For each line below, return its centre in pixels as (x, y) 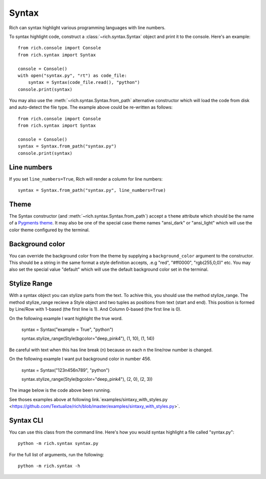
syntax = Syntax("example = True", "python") (67, 329)
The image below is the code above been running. (60, 390)
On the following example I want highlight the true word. (66, 318)
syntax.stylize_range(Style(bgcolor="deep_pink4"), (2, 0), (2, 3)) (87, 379)
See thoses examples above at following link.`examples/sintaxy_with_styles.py (88, 399)
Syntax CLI (26, 420)
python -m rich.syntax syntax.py (58, 443)
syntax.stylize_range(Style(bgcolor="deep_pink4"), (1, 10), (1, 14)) (88, 338)
